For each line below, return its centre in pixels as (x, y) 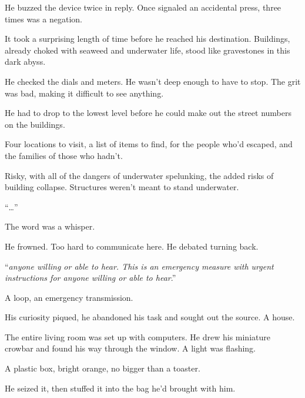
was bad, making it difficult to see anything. (84, 93)
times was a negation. (43, 19)
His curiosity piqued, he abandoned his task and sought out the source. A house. (150, 317)
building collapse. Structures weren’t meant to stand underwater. (122, 187)
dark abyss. (25, 62)
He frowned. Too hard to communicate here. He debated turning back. (132, 246)
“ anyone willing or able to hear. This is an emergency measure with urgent (139, 266)
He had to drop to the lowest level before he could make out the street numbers (148, 113)
